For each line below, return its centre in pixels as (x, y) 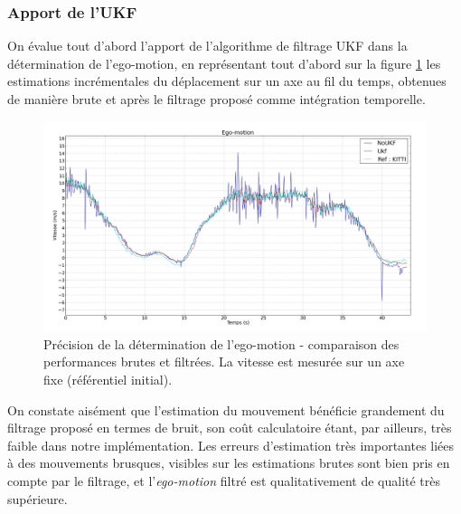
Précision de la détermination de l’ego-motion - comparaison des (221, 343)
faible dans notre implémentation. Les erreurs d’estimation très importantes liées (231, 445)
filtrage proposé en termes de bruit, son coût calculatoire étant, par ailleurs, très (230, 428)
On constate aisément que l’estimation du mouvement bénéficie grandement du (226, 409)
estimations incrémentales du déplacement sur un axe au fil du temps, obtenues (227, 81)
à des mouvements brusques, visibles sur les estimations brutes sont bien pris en (229, 463)
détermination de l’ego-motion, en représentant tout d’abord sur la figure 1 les (224, 63)
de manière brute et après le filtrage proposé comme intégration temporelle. (216, 99)
